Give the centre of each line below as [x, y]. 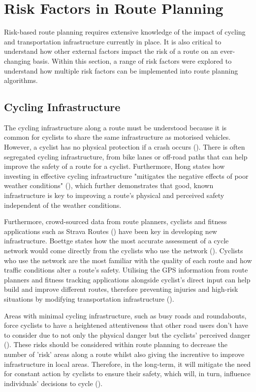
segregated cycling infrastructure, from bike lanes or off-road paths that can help [126, 156]
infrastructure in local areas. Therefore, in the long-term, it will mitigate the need [127, 364]
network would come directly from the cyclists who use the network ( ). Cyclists [124, 251]
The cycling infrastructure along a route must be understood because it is [115, 127]
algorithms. [21, 80]
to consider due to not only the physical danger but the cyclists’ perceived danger [127, 334]
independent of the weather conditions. [63, 205]
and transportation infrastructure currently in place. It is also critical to [113, 41]
